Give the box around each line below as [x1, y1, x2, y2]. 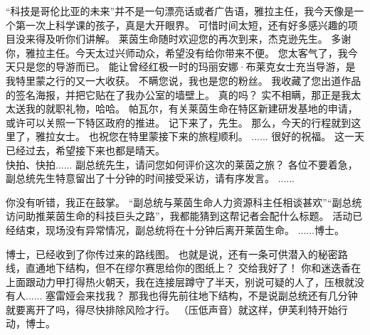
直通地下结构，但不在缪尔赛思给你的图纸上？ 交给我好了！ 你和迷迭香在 [25, 260, 361, 275]
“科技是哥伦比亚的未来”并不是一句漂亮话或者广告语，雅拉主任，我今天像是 [6, 4, 354, 18]
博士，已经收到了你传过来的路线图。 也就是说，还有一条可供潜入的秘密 [6, 246, 338, 261]
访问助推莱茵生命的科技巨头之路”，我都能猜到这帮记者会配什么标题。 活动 [6, 208, 353, 223]
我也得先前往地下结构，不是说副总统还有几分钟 [138, 288, 358, 303]
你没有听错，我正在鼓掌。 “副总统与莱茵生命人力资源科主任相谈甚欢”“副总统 [6, 194, 362, 209]
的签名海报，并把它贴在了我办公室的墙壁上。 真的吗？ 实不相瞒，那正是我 [6, 87, 351, 102]
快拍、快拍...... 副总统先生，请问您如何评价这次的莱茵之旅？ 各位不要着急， [6, 156, 358, 171]
